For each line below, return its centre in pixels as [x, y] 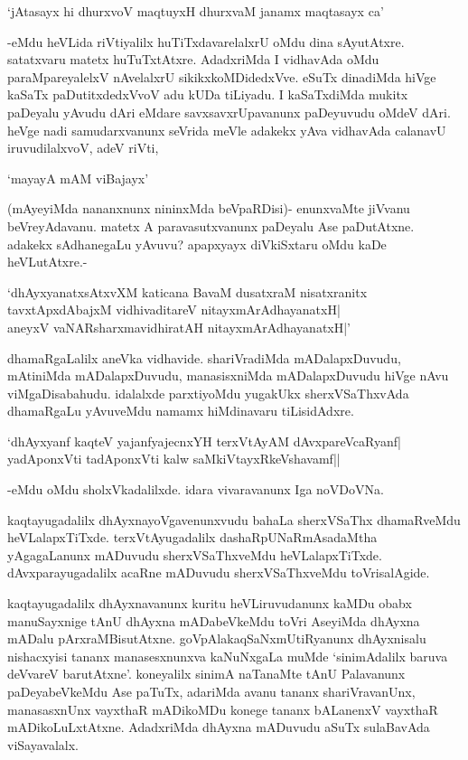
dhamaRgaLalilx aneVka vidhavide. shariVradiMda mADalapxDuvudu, [204, 357]
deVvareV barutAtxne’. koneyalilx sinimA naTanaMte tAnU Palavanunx [206, 674]
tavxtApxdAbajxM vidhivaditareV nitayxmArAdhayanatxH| [174, 310]
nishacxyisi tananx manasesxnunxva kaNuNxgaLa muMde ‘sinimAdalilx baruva [228, 656]
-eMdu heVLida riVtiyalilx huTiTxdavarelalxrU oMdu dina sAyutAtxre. [206, 41]
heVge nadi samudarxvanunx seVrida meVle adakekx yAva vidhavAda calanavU [227, 130]
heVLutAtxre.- [47, 262]
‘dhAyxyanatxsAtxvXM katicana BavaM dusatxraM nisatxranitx [187, 291]
